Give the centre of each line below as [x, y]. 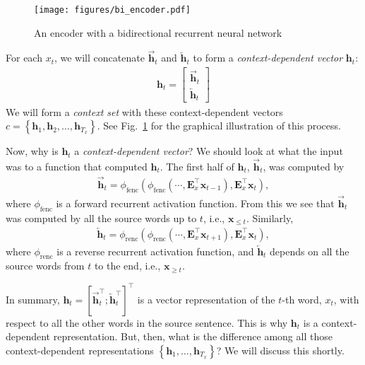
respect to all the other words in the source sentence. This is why [147, 322]
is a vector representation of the [206, 299]
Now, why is [32, 151]
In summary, [33, 299]
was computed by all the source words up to [101, 218]
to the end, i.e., [127, 266]
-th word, [302, 299]
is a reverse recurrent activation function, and [155, 251]
